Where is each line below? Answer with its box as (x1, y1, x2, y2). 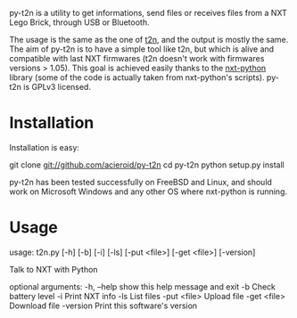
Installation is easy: (9, 142, 80, 152)
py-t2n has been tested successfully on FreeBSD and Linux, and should (9, 176, 272, 187)
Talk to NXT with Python (9, 264, 98, 274)
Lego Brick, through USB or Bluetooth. (9, 17, 150, 28)
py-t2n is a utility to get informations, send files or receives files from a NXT (9, 8, 287, 18)
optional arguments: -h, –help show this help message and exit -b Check (9, 281, 276, 292)
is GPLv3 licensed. (23, 82, 92, 92)
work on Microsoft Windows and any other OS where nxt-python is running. (9, 186, 288, 197)
